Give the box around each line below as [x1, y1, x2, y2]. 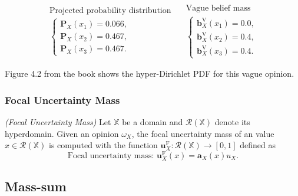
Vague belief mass [186, 4, 251, 13]
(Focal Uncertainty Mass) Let [5, 115, 111, 128]
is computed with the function [49, 139, 158, 151]
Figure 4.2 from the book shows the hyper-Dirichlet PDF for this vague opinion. [5, 67, 294, 80]
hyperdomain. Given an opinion [5, 127, 119, 139]
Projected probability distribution [49, 6, 171, 15]
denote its [214, 115, 250, 128]
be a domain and [122, 115, 183, 128]
